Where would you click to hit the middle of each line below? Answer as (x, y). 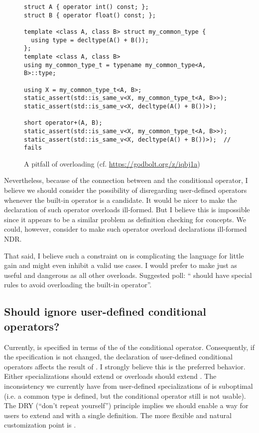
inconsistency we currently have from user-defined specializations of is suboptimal (129, 386)
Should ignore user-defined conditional (105, 311)
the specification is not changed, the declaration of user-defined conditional (118, 357)
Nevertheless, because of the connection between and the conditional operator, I (126, 180)
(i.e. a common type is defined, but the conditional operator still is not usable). (125, 395)
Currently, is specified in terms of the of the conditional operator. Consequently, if (129, 347)
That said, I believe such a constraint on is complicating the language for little (124, 255)
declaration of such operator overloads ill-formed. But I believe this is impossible (127, 210)
